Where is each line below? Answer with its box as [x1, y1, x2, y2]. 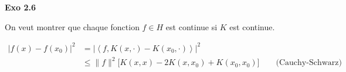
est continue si [165, 20, 218, 33]
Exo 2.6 [5, 1, 36, 13]
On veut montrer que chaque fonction [5, 20, 140, 33]
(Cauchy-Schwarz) [276, 59, 342, 67]
